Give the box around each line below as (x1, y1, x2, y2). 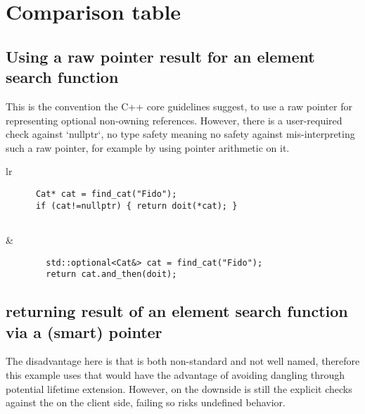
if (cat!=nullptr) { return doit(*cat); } (35, 200, 238, 211)
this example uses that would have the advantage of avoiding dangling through (6, 368, 345, 382)
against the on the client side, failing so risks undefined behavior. (6, 395, 286, 410)
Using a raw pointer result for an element (6, 45, 315, 67)
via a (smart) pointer (6, 321, 162, 342)
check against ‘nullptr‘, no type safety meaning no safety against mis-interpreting (6, 127, 355, 141)
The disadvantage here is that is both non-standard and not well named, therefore (6, 354, 360, 368)
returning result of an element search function (6, 300, 348, 322)
